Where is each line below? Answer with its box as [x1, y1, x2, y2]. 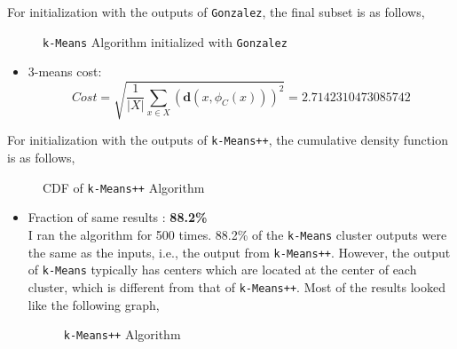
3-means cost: [28, 62, 102, 81]
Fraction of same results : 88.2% [28, 208, 208, 226]
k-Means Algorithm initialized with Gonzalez [43, 32, 288, 51]
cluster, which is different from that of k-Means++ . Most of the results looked [28, 277, 445, 296]
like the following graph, [28, 295, 160, 313]
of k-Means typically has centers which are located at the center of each [28, 260, 417, 279]
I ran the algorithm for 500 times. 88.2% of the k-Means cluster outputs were [28, 225, 447, 243]
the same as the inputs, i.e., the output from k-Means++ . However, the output [28, 242, 451, 261]
